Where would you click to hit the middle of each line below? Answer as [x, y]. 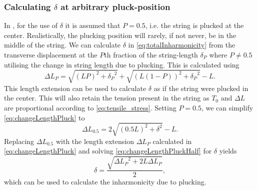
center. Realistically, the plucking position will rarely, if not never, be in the [120, 35]
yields [228, 151]
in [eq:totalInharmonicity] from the [182, 45]
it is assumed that [93, 25]
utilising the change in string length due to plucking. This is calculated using [122, 64]
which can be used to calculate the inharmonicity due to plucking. [105, 182]
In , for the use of [31, 25]
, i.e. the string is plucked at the [194, 25]
